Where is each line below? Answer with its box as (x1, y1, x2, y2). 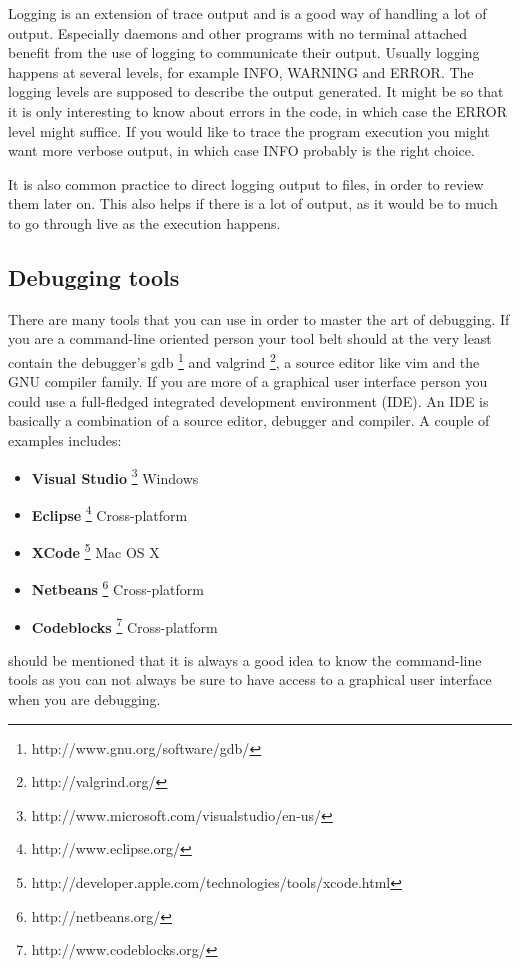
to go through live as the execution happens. (8, 212, 281, 233)
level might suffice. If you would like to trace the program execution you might (8, 120, 490, 141)
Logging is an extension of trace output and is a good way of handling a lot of (8, 3, 487, 23)
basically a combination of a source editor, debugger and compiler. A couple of (8, 410, 490, 431)
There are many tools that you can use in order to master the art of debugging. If (8, 308, 510, 329)
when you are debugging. (8, 688, 161, 709)
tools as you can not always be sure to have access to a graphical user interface (8, 669, 492, 690)
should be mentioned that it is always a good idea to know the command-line (8, 649, 482, 670)
